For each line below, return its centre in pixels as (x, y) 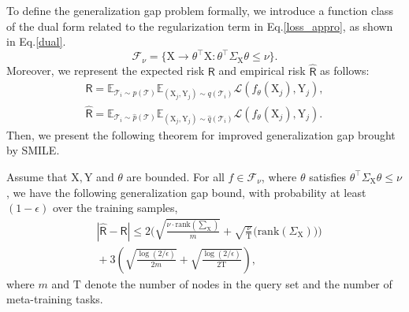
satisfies (328, 176)
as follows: (345, 71)
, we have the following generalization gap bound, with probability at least (186, 192)
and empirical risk (262, 71)
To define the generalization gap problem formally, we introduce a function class (200, 10)
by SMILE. (33, 150)
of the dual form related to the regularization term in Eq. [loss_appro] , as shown (200, 26)
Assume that (37, 176)
